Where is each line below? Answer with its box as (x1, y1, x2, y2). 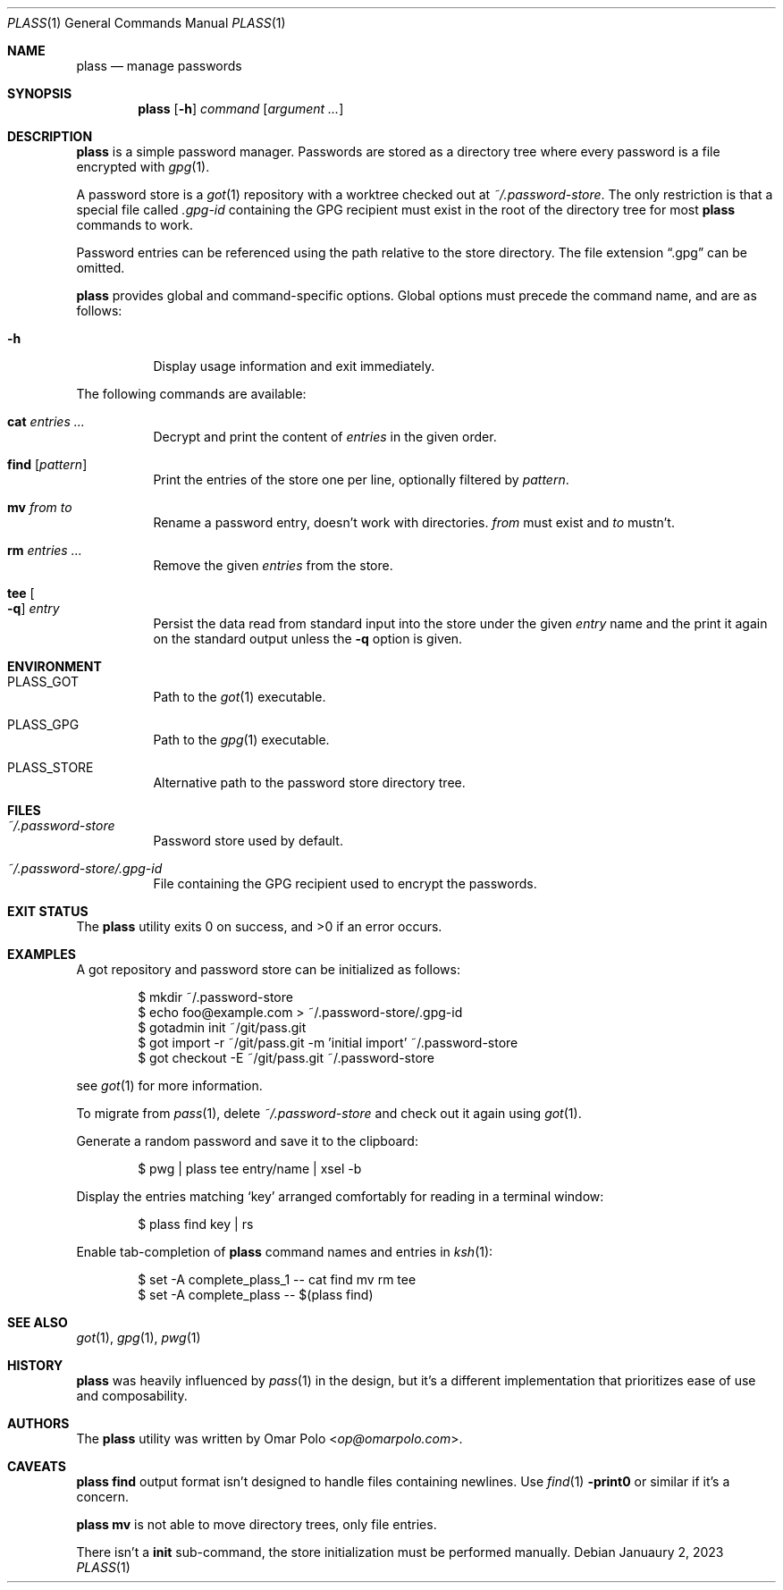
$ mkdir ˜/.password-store (138, 989, 293, 1005)
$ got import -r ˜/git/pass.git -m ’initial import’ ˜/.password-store (138, 1035, 518, 1050)
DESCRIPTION (7, 129, 93, 144)
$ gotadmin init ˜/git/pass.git (138, 1020, 307, 1035)
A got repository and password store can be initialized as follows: (76, 962, 460, 977)
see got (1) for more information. (76, 1078, 263, 1093)
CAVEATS (7, 1459, 66, 1474)
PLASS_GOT (7, 674, 80, 689)
